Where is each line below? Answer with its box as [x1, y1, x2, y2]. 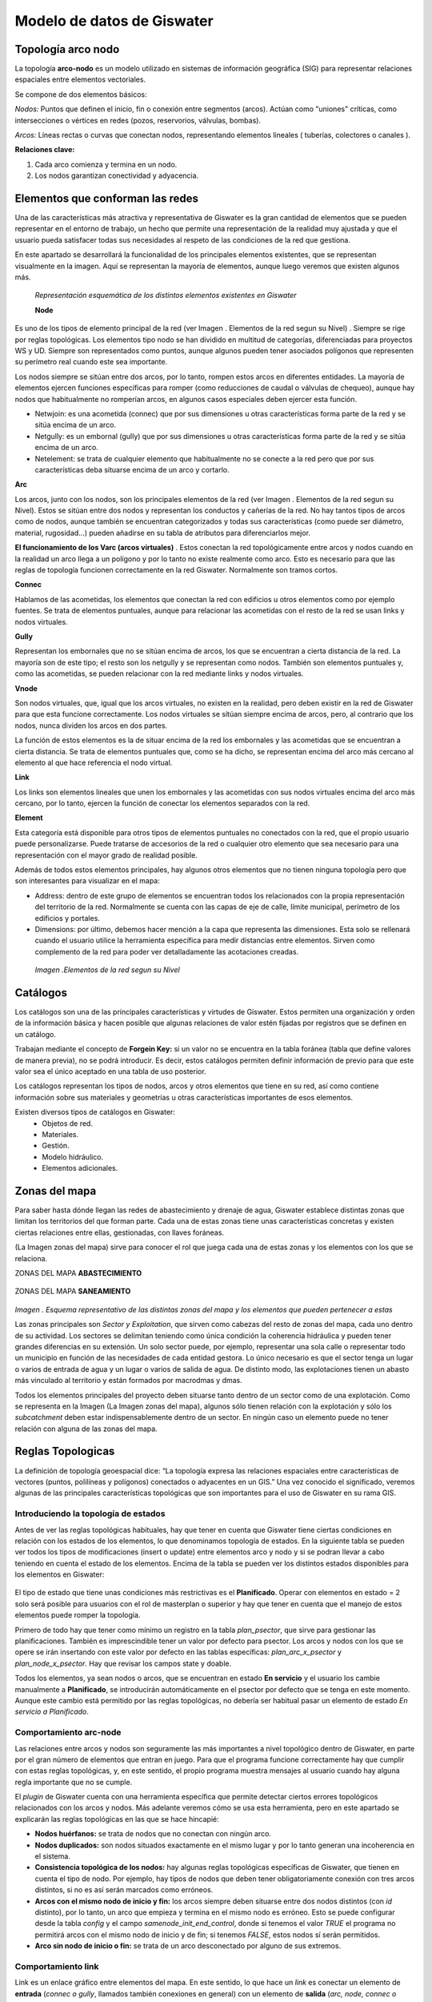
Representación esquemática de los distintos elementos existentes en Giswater [34, 291, 297, 300]
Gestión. [42, 1141, 70, 1151]
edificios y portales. [34, 913, 100, 923]
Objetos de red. [42, 1118, 94, 1128]
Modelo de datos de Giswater [14, 12, 214, 30]
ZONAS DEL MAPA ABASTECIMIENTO [14, 1268, 142, 1277]
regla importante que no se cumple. [14, 1777, 133, 1787]
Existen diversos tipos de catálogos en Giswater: [14, 1108, 176, 1117]
